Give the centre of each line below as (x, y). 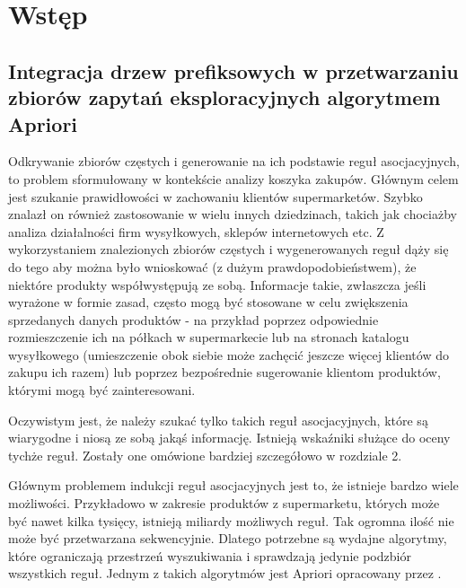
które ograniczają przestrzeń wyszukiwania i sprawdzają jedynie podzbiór (210, 555)
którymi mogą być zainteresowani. (102, 390)
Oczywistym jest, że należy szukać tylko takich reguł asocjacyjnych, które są (218, 420)
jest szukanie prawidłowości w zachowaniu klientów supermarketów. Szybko (215, 196)
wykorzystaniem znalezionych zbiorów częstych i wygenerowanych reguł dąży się (229, 249)
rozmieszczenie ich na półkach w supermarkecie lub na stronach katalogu (209, 337)
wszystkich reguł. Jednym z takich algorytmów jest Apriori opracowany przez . (225, 573)
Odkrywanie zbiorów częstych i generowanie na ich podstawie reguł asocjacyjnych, (234, 161)
